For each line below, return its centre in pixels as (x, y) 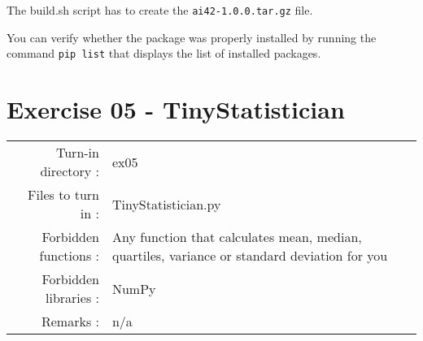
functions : (69, 256)
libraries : (72, 298)
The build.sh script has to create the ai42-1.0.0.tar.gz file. (160, 10)
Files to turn (63, 195)
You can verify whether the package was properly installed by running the (192, 37)
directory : (70, 171)
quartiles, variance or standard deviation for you (250, 256)
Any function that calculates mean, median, (237, 237)
